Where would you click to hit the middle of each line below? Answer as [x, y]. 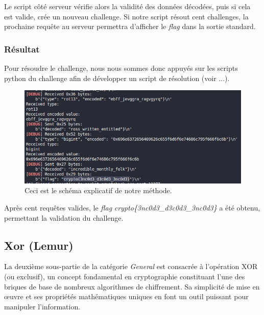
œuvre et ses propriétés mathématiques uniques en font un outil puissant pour [126, 296]
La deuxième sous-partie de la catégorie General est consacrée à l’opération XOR [131, 266]
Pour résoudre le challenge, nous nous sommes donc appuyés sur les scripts [121, 68]
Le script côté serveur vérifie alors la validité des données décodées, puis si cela [127, 6]
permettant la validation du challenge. [64, 217]
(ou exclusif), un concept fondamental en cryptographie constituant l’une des [125, 276]
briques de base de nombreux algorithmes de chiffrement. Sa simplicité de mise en [132, 286]
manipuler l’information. [42, 306]
